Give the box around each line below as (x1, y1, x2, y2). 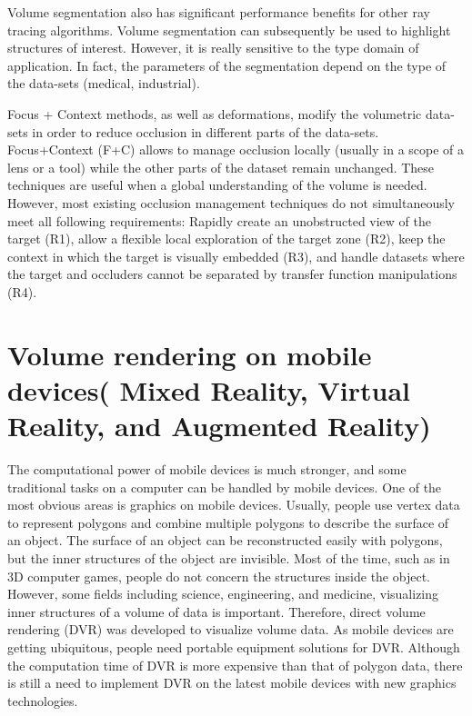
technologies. (7, 691, 78, 710)
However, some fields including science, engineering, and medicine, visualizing (7, 584, 439, 603)
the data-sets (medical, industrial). (7, 74, 200, 93)
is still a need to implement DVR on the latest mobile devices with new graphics (7, 673, 457, 692)
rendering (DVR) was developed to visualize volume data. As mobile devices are (7, 620, 454, 639)
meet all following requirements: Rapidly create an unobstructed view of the (7, 211, 432, 230)
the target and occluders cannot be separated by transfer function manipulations (7, 264, 457, 283)
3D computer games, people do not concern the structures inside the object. (7, 566, 430, 585)
